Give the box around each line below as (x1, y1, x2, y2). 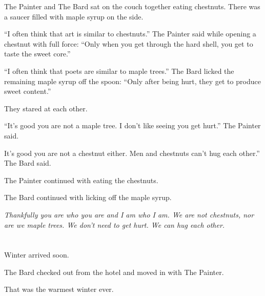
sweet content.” (4, 86, 51, 96)
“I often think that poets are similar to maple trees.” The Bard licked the (4, 65, 234, 76)
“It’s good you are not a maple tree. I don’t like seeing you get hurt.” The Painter (4, 120, 261, 131)
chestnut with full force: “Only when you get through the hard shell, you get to (4, 38, 253, 49)
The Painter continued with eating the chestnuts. (4, 174, 158, 185)
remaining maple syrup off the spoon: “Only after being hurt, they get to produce (4, 75, 261, 86)
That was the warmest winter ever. (4, 284, 114, 294)
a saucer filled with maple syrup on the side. (4, 11, 144, 22)
